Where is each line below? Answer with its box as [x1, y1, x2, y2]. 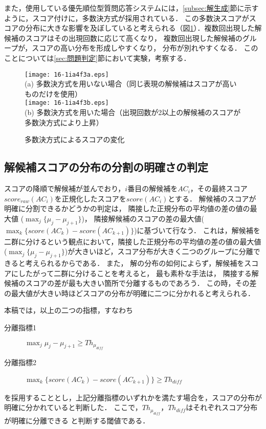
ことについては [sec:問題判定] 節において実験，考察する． [4, 52, 191, 63]
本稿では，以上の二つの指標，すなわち [4, 305, 133, 315]
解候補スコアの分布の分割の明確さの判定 [4, 159, 208, 175]
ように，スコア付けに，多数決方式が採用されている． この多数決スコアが [4, 12, 249, 23]
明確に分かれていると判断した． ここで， [4, 402, 142, 413]
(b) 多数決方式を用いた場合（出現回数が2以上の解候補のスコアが [25, 107, 241, 118]
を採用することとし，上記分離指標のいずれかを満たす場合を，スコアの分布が [4, 392, 262, 402]
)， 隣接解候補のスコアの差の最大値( [81, 213, 204, 223]
